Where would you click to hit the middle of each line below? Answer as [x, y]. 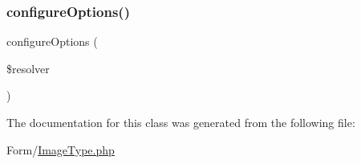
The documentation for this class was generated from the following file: [181, 122]
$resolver [28, 68]
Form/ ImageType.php [61, 149]
